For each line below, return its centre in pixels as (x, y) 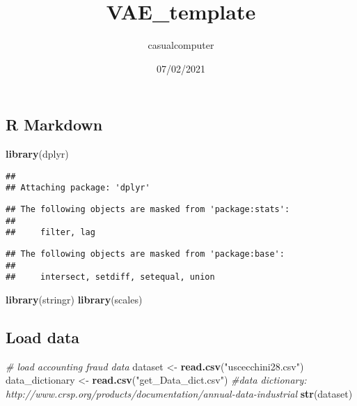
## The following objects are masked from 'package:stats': (148, 210)
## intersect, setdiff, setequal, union (110, 277)
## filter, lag (50, 233)
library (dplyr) (37, 154)
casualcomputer (181, 45)
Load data (43, 337)
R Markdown (54, 125)
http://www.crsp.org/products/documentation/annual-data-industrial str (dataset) (179, 393)
